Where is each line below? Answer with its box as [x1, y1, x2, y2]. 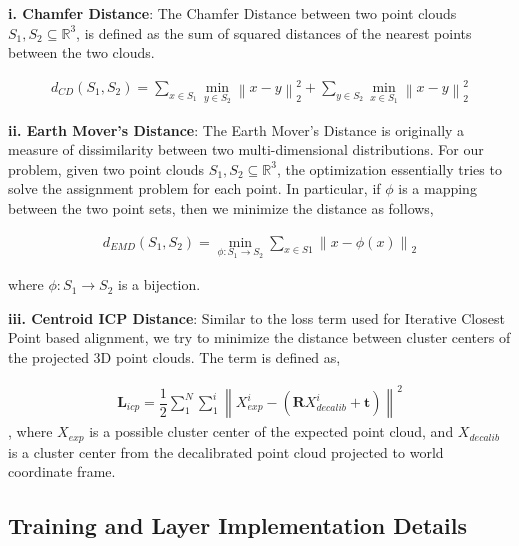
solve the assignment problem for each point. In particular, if [8, 178, 381, 199]
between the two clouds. [8, 42, 155, 63]
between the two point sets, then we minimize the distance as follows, [8, 197, 434, 218]
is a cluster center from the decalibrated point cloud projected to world [8, 441, 444, 462]
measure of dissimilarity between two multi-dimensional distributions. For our [8, 139, 484, 160]
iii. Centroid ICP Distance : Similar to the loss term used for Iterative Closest [8, 307, 505, 328]
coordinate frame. [8, 461, 116, 482]
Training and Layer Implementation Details [8, 510, 467, 541]
